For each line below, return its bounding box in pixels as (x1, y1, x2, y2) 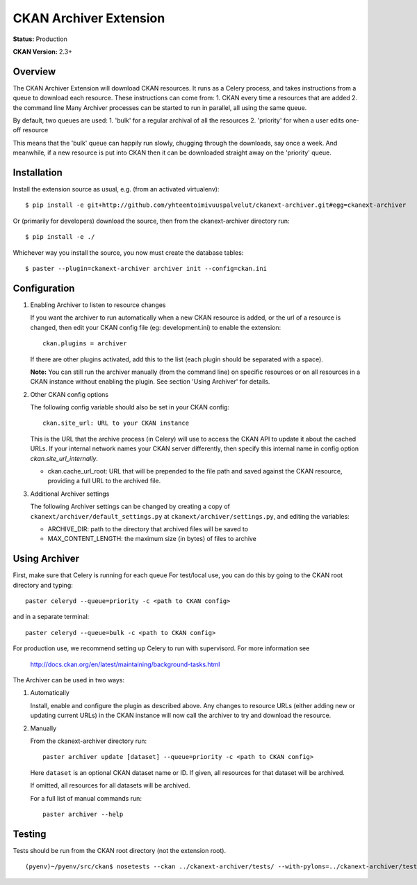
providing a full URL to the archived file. (47, 477, 161, 485)
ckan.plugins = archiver (42, 340, 127, 347)
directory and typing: (13, 581, 73, 589)
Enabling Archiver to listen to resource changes (30, 300, 166, 309)
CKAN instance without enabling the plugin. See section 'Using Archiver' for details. (30, 377, 270, 386)
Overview (13, 65, 56, 77)
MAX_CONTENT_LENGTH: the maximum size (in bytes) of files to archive (47, 535, 257, 543)
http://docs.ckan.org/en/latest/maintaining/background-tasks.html (30, 660, 220, 668)
